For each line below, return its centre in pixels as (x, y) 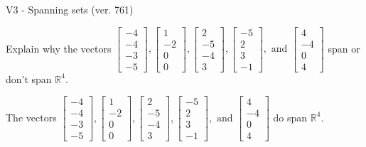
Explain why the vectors (59, 48)
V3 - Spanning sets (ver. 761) (70, 9)
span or (344, 48)
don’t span (29, 78)
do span (290, 117)
